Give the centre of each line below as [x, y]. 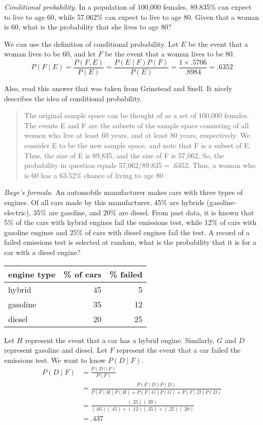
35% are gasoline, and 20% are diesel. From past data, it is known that [144, 212]
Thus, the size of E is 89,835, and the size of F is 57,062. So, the [124, 155]
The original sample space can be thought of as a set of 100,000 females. [137, 115]
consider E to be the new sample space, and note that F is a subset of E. [138, 145]
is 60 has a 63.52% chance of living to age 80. [95, 175]
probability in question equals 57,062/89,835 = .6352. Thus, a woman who [140, 165]
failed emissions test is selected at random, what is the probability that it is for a [130, 242]
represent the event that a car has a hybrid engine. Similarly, [120, 340]
